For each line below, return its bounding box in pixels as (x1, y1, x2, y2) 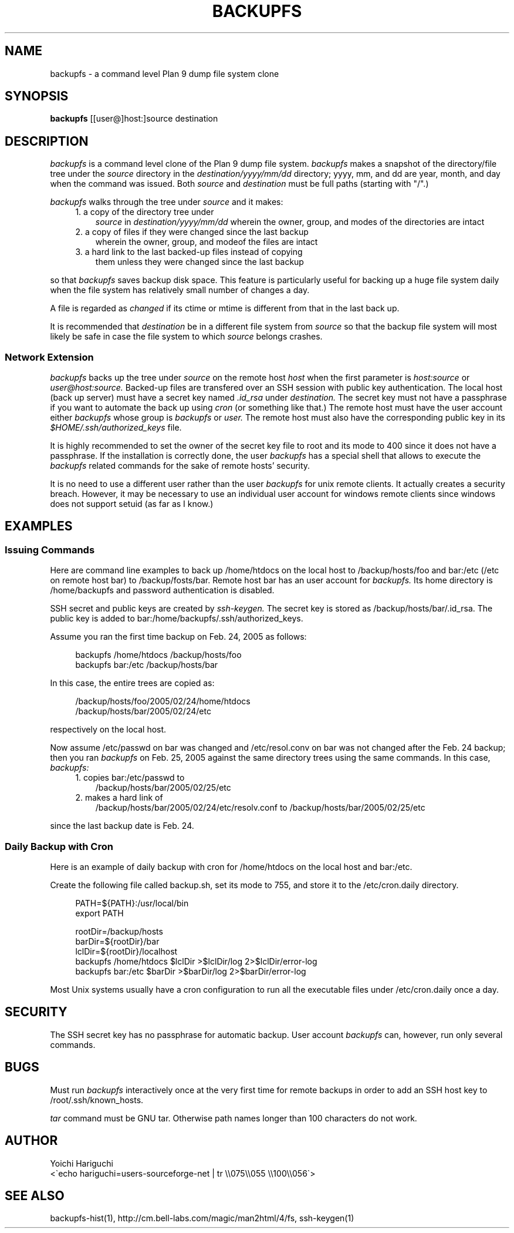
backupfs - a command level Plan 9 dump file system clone (50, 68, 279, 79)
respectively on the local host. (50, 724, 167, 735)
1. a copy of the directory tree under (75, 207, 214, 217)
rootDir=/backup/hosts (75, 926, 163, 936)
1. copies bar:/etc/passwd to (75, 772, 185, 783)
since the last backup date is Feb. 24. (50, 821, 194, 831)
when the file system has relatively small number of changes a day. (50, 285, 310, 295)
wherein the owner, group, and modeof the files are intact (95, 237, 318, 247)
